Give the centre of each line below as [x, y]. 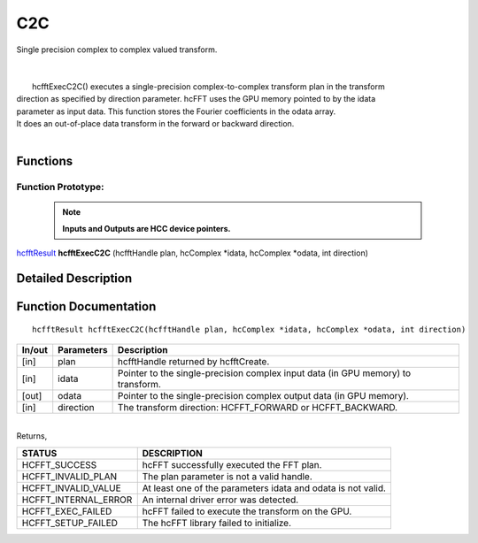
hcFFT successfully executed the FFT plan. [232, 464]
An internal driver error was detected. [220, 500]
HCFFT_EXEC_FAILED [67, 511]
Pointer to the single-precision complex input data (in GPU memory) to [264, 373]
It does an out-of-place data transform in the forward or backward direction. [155, 123]
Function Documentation [86, 306]
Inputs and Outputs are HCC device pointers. [146, 228]
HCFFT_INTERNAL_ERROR [77, 500]
